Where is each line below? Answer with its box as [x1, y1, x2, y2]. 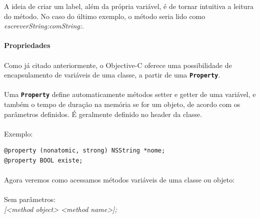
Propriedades [4, 40, 50, 50]
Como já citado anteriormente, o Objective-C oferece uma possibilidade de [4, 59, 232, 70]
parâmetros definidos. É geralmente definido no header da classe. [4, 108, 202, 119]
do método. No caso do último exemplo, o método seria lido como [4, 10, 205, 21]
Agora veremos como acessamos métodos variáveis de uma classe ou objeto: [4, 174, 235, 185]
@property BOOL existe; [4, 157, 83, 164]
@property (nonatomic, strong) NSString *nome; [4, 147, 165, 154]
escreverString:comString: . [4, 20, 84, 31]
